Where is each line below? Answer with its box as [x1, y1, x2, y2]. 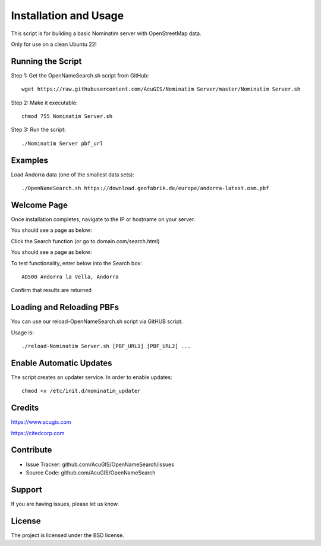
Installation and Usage [11, 9, 124, 22]
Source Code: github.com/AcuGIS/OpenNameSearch [26, 469, 156, 476]
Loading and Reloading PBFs [11, 302, 119, 312]
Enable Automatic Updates [11, 358, 112, 368]
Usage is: [11, 328, 34, 336]
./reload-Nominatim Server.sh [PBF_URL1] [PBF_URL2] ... [21, 343, 191, 350]
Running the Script [11, 56, 82, 66]
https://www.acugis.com [11, 418, 71, 426]
